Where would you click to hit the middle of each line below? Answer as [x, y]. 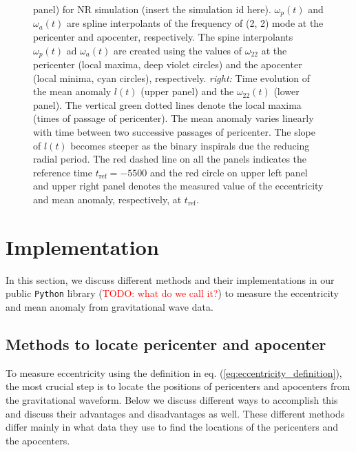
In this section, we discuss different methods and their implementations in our [170, 279]
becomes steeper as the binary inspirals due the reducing [190, 145]
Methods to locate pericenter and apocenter [166, 343]
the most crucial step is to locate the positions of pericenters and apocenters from [178, 386]
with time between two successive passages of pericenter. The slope [175, 132]
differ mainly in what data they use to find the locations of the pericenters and [172, 427]
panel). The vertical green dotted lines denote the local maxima [167, 104]
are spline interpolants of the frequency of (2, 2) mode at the [195, 23]
